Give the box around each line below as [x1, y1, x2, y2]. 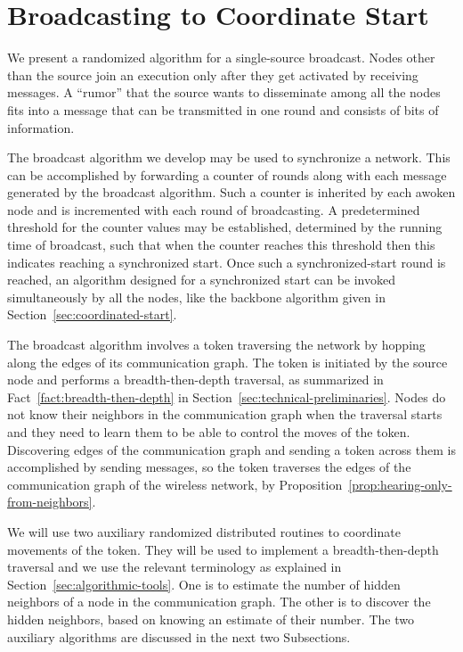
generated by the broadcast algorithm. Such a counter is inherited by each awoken [7, 183, 456, 202]
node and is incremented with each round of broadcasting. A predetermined [7, 200, 420, 219]
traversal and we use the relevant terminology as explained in [7, 557, 342, 576]
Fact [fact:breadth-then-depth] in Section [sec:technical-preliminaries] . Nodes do [7, 387, 446, 406]
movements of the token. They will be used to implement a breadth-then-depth [7, 540, 439, 558]
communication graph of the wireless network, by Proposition [7, 475, 343, 493]
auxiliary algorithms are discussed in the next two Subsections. [7, 627, 351, 646]
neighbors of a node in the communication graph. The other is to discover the [7, 592, 431, 611]
